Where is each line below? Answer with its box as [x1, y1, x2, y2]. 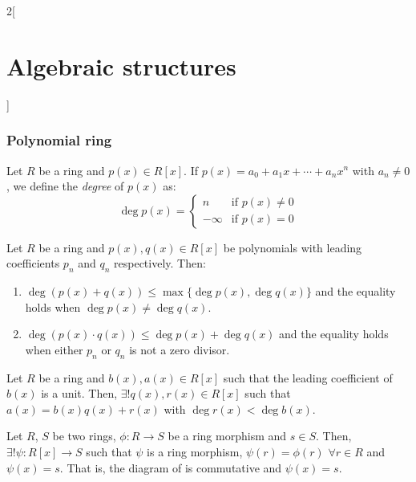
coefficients [6, 255, 60, 272]
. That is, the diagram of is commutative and [59, 459, 282, 476]
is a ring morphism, [147, 443, 243, 460]
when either [25, 341, 83, 357]
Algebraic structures [6, 49, 236, 82]
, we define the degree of [6, 178, 124, 194]
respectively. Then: [114, 255, 206, 272]
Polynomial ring [6, 130, 112, 150]
